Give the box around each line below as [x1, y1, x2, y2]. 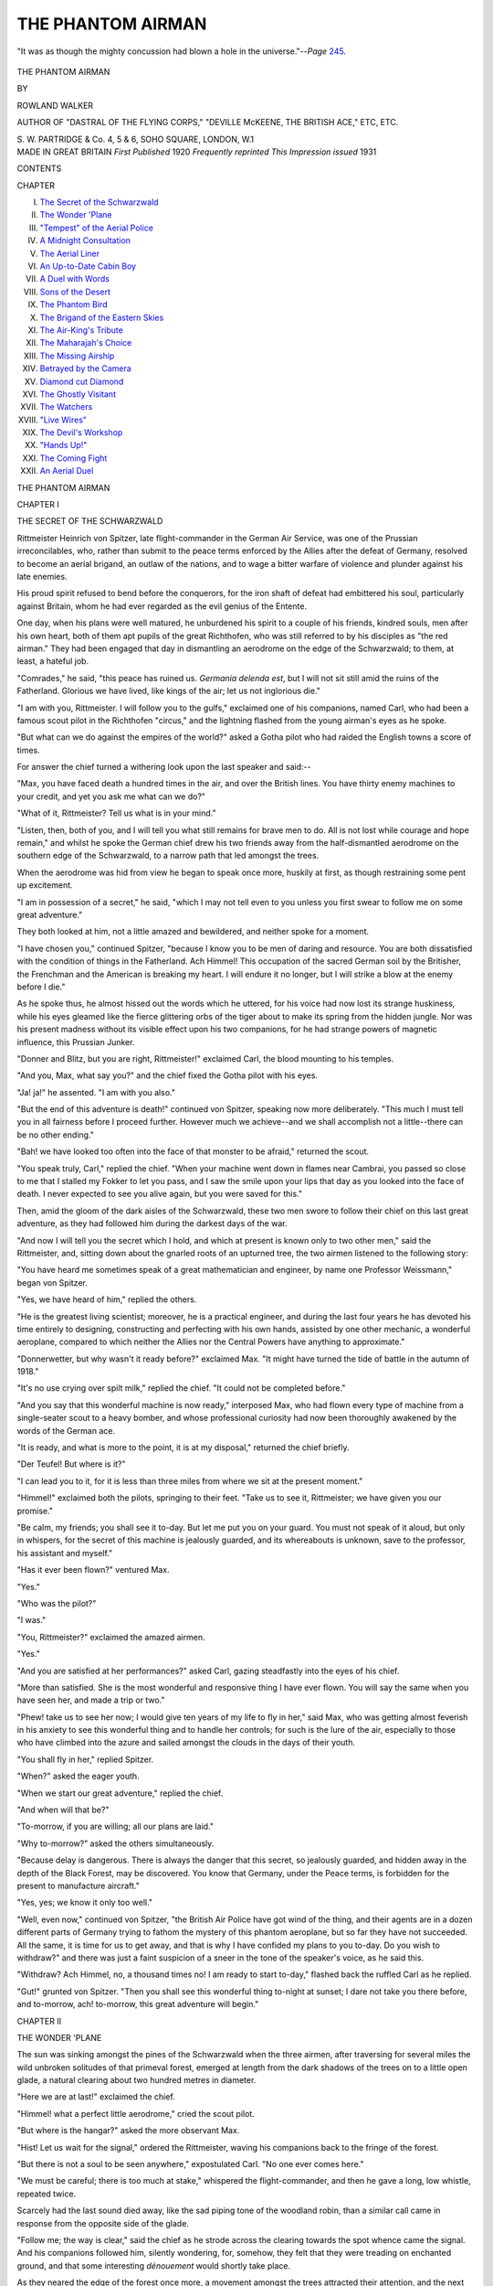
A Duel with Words [39, 273, 110, 284]
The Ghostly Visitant [39, 389, 116, 400]
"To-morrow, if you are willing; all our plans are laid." [16, 1821, 215, 1832]
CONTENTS [16, 163, 62, 174]
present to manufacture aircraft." [16, 1880, 141, 1891]
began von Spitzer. [16, 1277, 89, 1288]
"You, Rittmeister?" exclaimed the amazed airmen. [16, 1631, 205, 1642]
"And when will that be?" [16, 1804, 110, 1815]
